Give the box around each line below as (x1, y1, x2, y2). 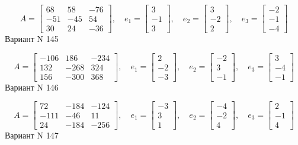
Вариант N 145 (5, 33, 59, 45)
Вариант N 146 (5, 80, 59, 93)
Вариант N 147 (5, 129, 59, 141)
